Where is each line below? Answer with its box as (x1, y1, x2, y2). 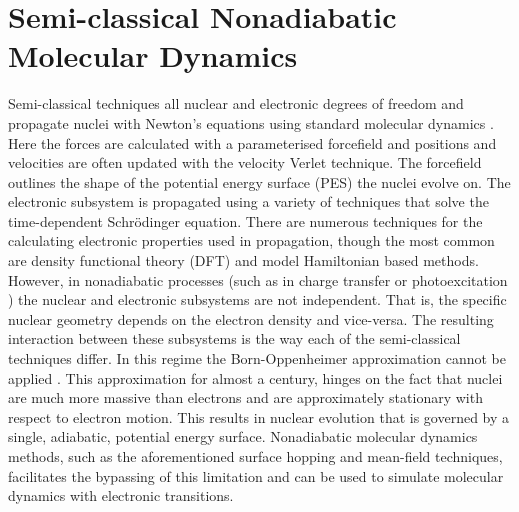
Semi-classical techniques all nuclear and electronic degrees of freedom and (8, 93, 464, 114)
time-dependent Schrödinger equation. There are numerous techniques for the (8, 210, 483, 231)
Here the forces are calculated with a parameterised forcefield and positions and (8, 132, 497, 153)
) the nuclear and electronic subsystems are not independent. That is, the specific (8, 289, 507, 310)
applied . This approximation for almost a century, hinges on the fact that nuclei (8, 367, 503, 388)
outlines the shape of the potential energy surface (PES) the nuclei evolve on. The (8, 171, 511, 192)
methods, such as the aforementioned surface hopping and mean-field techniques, (8, 446, 503, 466)
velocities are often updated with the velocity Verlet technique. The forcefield (8, 152, 482, 173)
